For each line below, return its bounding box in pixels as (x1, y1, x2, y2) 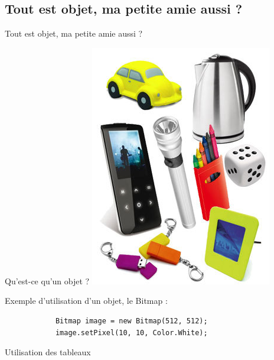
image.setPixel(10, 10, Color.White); (55, 328, 208, 337)
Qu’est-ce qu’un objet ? (5, 274, 90, 287)
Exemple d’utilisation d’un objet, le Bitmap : (5, 294, 168, 307)
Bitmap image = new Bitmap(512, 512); (55, 316, 208, 325)
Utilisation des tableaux (5, 346, 91, 358)
